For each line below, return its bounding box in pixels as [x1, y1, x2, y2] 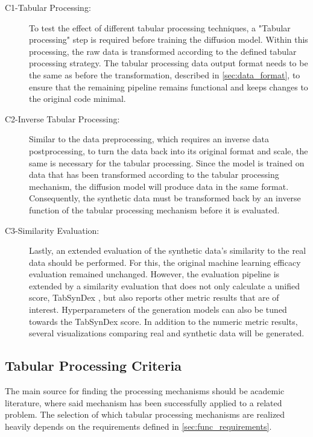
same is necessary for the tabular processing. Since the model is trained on [29, 156, 305, 169]
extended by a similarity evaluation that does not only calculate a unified [29, 279, 300, 292]
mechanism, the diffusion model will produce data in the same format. [29, 180, 289, 192]
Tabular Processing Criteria [5, 356, 182, 375]
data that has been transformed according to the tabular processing [29, 168, 279, 181]
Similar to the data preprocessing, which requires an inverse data [29, 133, 269, 145]
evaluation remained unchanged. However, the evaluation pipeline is [29, 268, 280, 280]
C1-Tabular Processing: [5, 1, 91, 13]
